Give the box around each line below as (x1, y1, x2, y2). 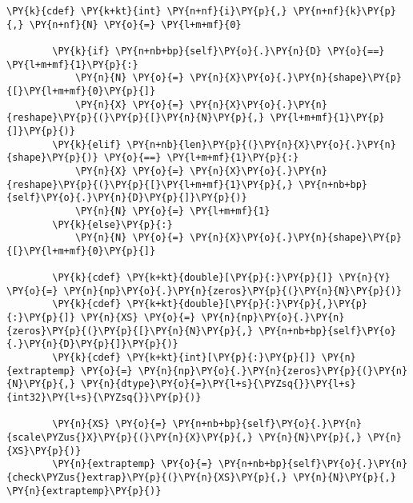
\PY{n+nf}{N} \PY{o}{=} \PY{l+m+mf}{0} (29, 18, 242, 30)
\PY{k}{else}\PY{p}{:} (52, 218, 173, 230)
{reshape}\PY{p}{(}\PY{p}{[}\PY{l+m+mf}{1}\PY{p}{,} (6, 178, 293, 190)
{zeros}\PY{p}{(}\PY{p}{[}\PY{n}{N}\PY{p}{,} (6, 325, 253, 337)
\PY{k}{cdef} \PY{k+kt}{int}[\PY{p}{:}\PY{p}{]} (52, 352, 316, 364)
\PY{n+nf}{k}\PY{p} (292, 6, 396, 17)
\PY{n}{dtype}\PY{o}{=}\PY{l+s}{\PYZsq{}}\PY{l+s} (81, 378, 356, 390)
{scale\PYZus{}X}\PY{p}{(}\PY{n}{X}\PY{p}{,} (6, 432, 253, 443)
